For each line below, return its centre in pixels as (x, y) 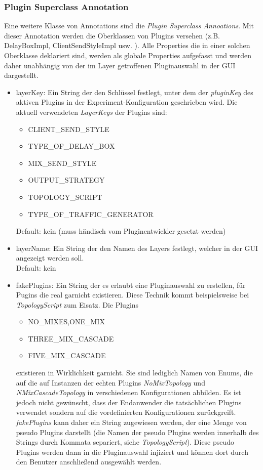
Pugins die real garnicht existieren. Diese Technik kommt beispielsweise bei (133, 295)
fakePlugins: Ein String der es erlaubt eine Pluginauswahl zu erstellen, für (131, 285)
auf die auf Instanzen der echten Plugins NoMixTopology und (110, 382)
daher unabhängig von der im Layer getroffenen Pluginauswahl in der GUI (120, 65)
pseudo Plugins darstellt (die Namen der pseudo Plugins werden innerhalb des (137, 432)
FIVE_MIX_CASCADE (67, 355)
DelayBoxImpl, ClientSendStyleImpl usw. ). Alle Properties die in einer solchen (127, 45)
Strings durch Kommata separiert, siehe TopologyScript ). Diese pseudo (125, 442)
